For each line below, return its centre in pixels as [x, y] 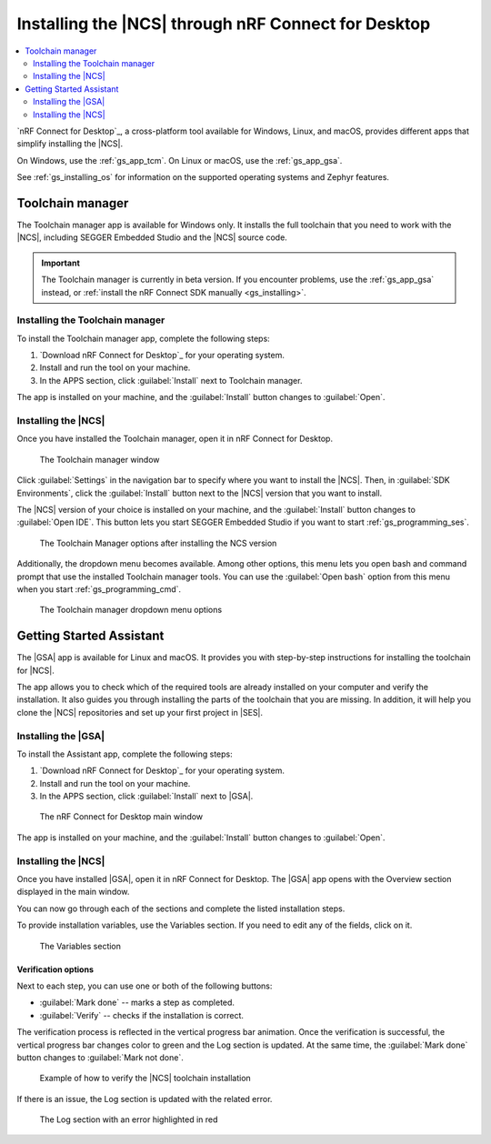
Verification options [55, 969]
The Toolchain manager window [100, 459]
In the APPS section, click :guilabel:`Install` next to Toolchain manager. [171, 380]
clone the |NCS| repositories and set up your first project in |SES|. [140, 712]
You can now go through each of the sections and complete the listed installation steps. [181, 908]
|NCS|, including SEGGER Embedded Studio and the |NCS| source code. [152, 237]
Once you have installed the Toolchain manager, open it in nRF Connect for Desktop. [175, 439]
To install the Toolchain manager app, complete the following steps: [143, 338]
